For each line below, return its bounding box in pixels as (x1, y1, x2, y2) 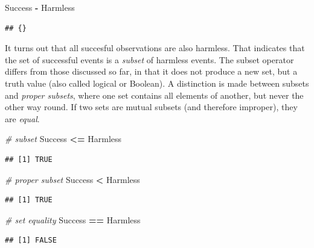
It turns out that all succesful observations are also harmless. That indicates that (5, 42, 305, 54)
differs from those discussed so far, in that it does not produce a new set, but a (5, 65, 298, 78)
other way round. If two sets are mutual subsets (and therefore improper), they (5, 101, 298, 113)
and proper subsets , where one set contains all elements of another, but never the (5, 88, 304, 101)
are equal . (5, 112, 40, 125)
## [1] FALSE (5, 236, 57, 245)
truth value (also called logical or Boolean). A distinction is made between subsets (5, 76, 309, 89)
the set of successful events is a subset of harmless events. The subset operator (5, 53, 294, 66)
